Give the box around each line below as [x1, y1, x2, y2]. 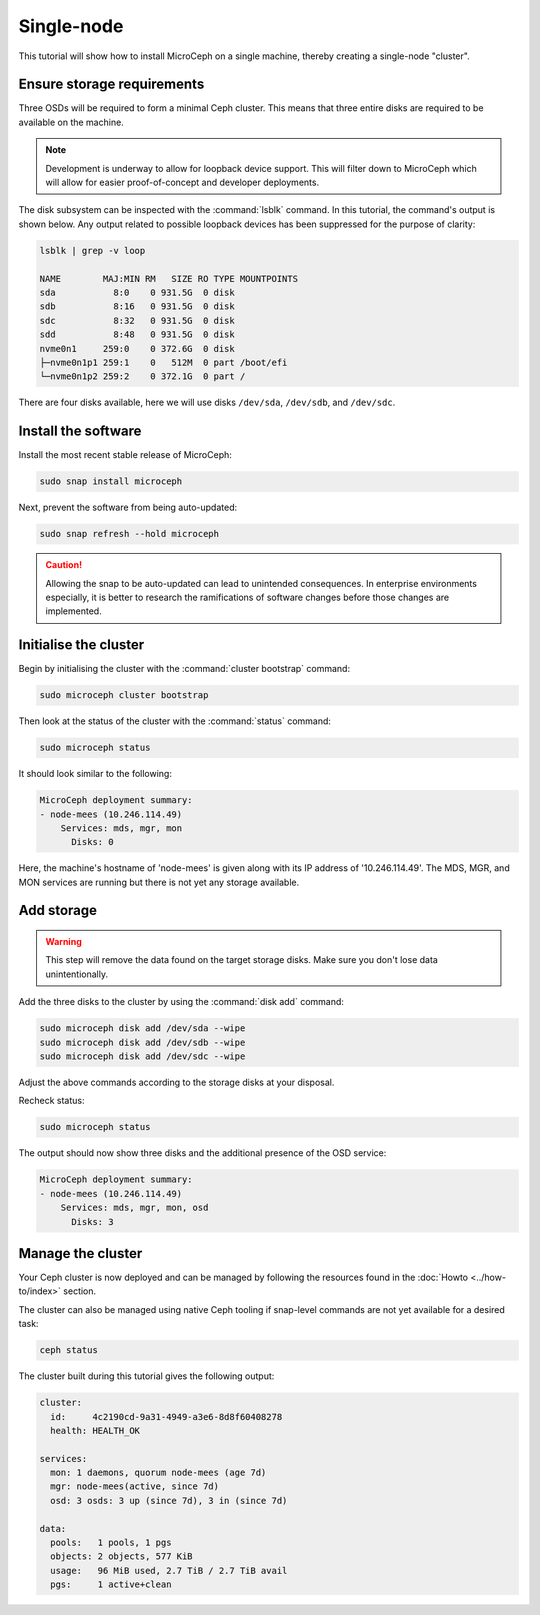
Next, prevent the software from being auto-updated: [18, 501, 238, 514]
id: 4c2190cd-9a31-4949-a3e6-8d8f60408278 [50, 1411, 283, 1422]
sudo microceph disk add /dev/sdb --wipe [39, 1036, 246, 1048]
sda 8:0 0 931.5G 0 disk [39, 286, 235, 298]
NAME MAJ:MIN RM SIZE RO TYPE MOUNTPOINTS [39, 273, 299, 284]
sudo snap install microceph [39, 476, 183, 487]
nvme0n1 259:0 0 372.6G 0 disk [39, 343, 235, 354]
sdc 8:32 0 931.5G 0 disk [39, 315, 235, 326]
